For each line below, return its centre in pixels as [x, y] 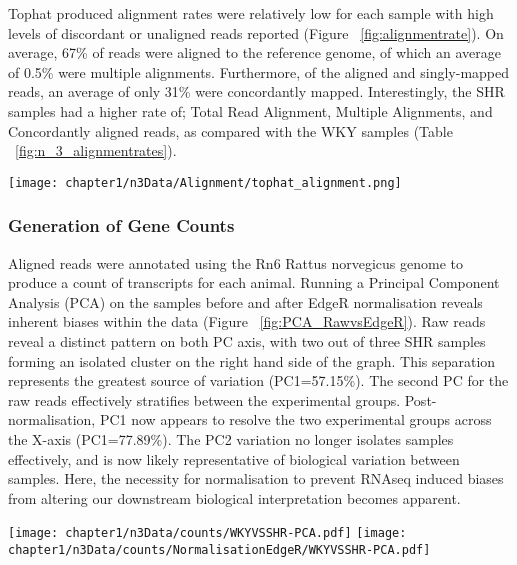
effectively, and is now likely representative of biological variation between [234, 458]
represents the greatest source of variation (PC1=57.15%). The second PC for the [258, 380]
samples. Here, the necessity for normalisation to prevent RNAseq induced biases [256, 478]
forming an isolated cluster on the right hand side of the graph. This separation [252, 360]
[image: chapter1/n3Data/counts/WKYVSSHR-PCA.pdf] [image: [207, 533]
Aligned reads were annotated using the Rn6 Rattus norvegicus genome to [236, 262]
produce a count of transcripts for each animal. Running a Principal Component [254, 282]
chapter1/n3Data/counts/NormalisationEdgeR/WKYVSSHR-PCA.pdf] [219, 550]
